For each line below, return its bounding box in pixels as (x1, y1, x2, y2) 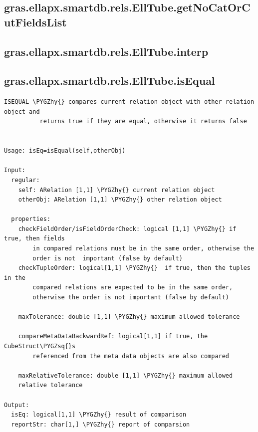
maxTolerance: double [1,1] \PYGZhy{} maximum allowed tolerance (18, 313, 240, 321)
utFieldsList (4, 14, 67, 29)
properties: (11, 216, 51, 223)
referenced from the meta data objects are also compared (32, 352, 230, 360)
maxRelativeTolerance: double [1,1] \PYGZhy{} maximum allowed (18, 372, 233, 379)
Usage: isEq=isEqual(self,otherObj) (4, 147, 126, 155)
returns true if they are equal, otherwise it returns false (39, 118, 247, 125)
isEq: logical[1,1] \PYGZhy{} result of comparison (11, 411, 187, 419)
